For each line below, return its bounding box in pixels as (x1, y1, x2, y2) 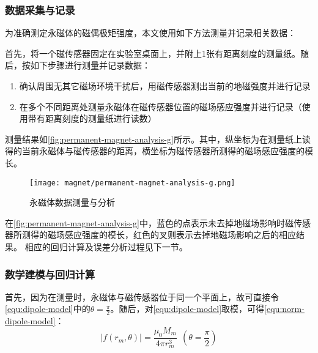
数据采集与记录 (5, 2, 75, 17)
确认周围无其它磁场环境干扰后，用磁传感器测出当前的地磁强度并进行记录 (19, 80, 311, 92)
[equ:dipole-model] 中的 (5, 302, 91, 315)
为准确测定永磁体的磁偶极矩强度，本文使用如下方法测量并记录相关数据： (5, 26, 296, 39)
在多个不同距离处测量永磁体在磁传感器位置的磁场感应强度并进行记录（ (19, 100, 302, 113)
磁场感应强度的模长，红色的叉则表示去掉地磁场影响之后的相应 (47, 228, 296, 241)
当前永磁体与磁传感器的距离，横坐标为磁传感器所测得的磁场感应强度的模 (21, 144, 313, 157)
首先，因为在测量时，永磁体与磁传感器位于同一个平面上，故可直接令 (5, 290, 279, 303)
